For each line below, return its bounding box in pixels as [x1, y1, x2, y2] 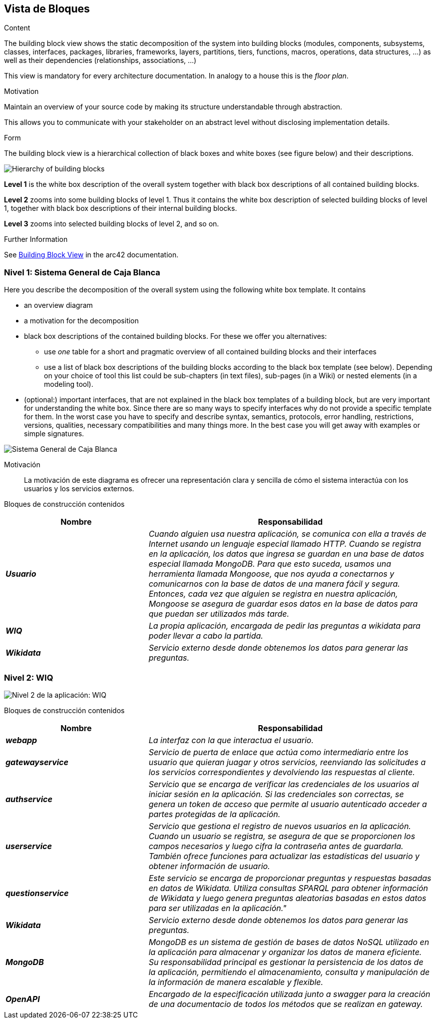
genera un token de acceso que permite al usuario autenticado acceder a [148, 799, 427, 809]
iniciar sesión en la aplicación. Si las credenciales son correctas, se [148, 789, 404, 799]
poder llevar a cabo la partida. [148, 631, 263, 641]
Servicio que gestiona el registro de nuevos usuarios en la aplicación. [148, 821, 411, 831]
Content [4, 23, 30, 32]
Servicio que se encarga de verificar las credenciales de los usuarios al [148, 779, 419, 789]
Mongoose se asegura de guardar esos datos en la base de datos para [148, 599, 418, 609]
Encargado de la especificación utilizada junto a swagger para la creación [148, 989, 431, 999]
